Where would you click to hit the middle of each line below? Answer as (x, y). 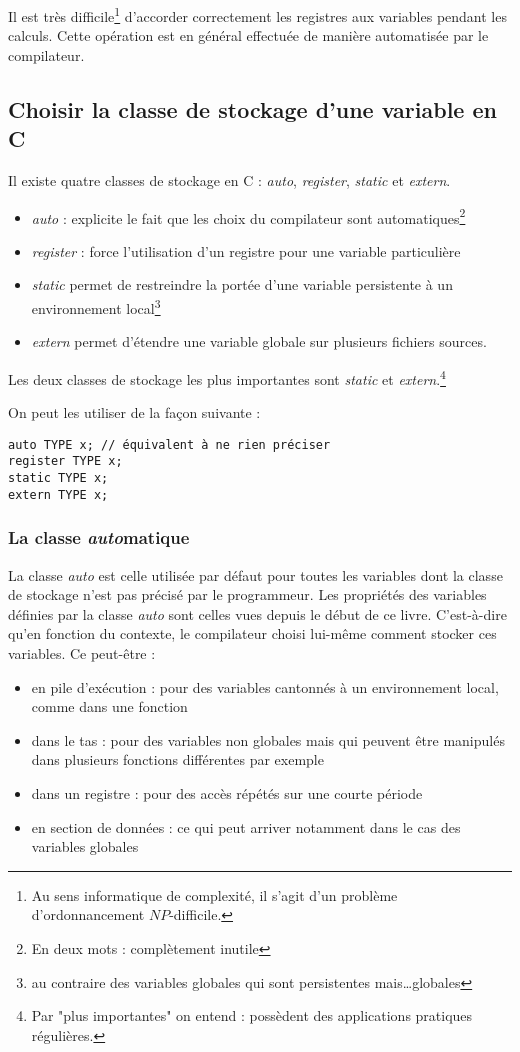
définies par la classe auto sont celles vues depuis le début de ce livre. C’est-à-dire (257, 613)
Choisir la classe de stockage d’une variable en (252, 108)
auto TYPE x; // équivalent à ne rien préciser (169, 444)
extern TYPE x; (58, 494)
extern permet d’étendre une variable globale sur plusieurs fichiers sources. (259, 341)
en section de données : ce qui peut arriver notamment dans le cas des (246, 826)
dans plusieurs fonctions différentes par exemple (177, 759)
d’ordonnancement (88, 914)
